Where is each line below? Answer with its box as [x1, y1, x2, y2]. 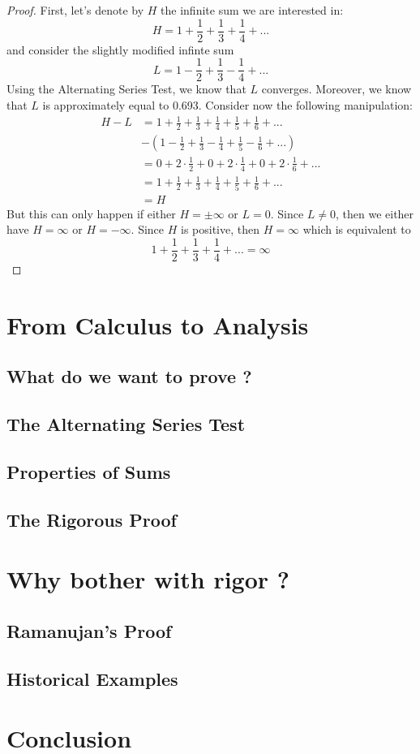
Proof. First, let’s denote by [6, 2, 144, 18]
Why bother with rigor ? [6, 562, 289, 596]
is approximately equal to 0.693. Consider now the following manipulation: [42, 96, 413, 113]
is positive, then [181, 221, 259, 238]
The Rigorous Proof [6, 506, 177, 532]
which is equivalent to [302, 221, 411, 238]
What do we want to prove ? [6, 364, 252, 389]
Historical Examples [6, 666, 178, 691]
